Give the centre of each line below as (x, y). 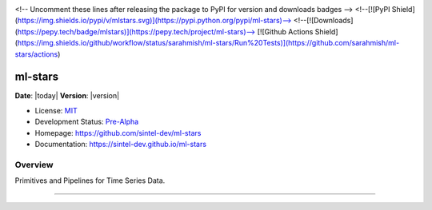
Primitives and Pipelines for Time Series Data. (90, 180)
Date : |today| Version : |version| (67, 96)
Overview (34, 164)
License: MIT (56, 110)
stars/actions (36, 54)
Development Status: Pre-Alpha (87, 122)
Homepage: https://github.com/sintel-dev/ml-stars (118, 133)
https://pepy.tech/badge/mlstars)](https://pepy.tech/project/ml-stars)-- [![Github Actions (165, 31)
